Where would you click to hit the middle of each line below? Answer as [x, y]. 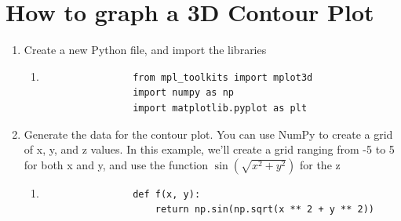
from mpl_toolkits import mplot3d [223, 77]
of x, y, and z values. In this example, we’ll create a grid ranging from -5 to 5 [209, 149]
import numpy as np [183, 93]
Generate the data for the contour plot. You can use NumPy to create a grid [208, 134]
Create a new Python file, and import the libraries [145, 50]
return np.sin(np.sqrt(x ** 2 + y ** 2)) [264, 210]
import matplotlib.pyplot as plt [220, 108]
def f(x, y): [167, 194]
